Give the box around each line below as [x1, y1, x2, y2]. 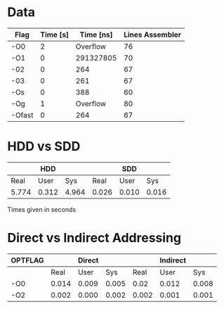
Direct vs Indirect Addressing [7, 230, 181, 246]
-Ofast [11, 110, 34, 120]
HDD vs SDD [7, 139, 81, 155]
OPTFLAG [11, 255, 44, 265]
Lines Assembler [124, 30, 181, 39]
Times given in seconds [7, 205, 76, 213]
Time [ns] [79, 30, 113, 39]
